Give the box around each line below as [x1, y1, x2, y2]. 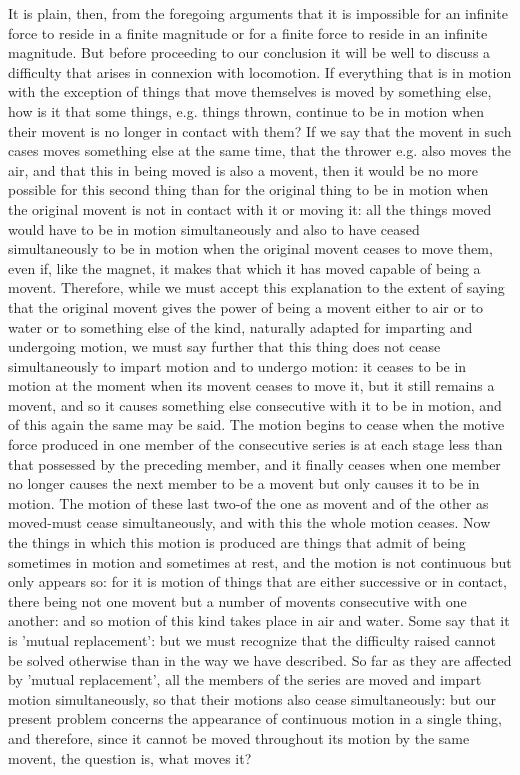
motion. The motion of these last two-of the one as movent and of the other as [8, 492, 489, 513]
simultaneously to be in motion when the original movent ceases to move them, [8, 238, 493, 259]
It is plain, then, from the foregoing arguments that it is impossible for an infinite [8, 3, 508, 23]
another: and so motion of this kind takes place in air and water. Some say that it [8, 610, 510, 631]
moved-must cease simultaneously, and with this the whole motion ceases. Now [8, 512, 491, 533]
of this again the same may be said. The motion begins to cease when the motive [8, 414, 505, 435]
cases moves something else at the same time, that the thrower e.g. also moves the [8, 140, 511, 161]
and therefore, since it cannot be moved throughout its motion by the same [8, 727, 470, 748]
